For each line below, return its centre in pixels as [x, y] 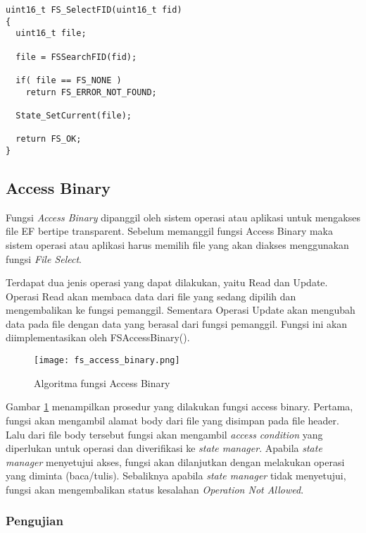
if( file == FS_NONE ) [69, 80]
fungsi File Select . [44, 258]
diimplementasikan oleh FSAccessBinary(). [98, 337]
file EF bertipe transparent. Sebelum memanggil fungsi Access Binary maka [169, 231]
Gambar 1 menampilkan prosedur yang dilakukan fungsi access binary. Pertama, [179, 406]
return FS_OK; [49, 139]
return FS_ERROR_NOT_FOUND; [91, 92]
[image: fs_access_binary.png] [107, 361]
